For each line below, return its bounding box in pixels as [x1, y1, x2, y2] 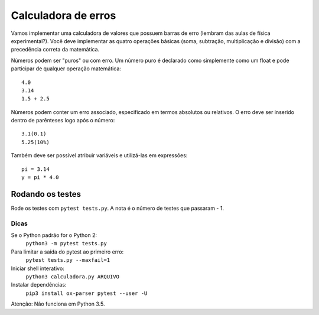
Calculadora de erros [11, 9, 116, 22]
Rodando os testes [11, 189, 82, 199]
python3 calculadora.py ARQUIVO [25, 274, 119, 280]
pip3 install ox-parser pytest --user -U [25, 290, 148, 297]
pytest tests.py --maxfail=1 [25, 257, 110, 264]
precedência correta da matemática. [11, 46, 100, 53]
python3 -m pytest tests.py [25, 240, 108, 247]
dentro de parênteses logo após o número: [11, 117, 115, 124]
